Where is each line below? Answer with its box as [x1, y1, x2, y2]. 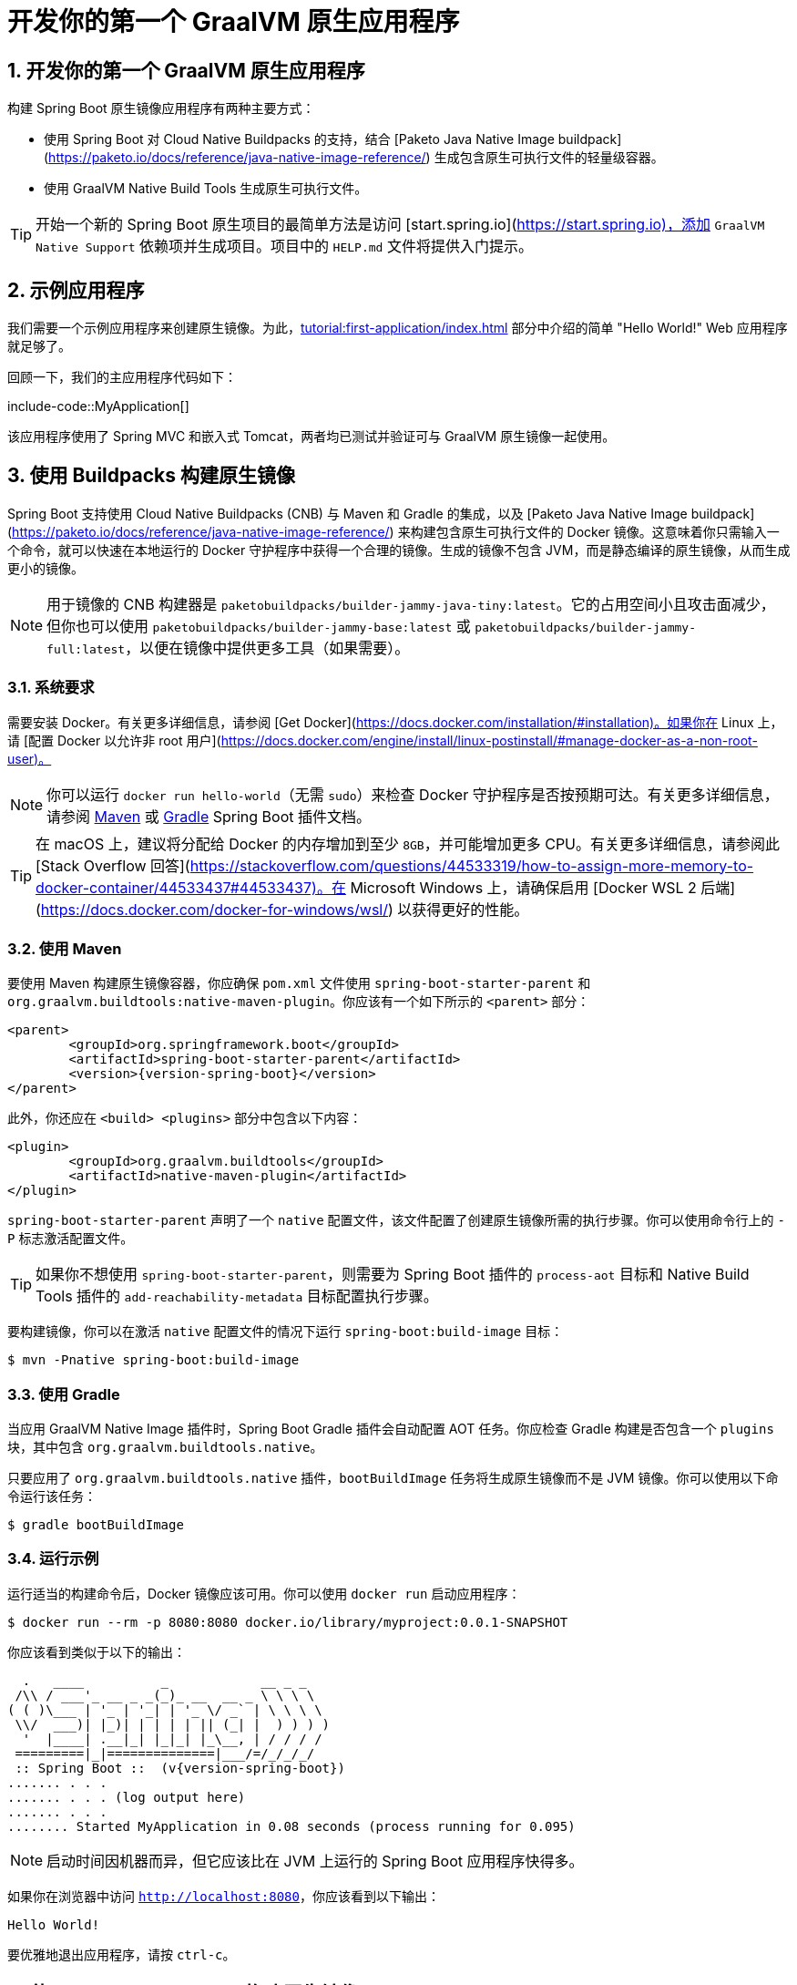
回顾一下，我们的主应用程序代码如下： [7, 369, 237, 386]
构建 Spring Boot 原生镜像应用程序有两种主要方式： [7, 100, 315, 117]
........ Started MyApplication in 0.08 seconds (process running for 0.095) [7, 1818, 576, 1834]
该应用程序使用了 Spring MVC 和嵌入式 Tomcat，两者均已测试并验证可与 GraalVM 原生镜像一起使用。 [7, 428, 616, 445]
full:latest [46, 642, 126, 656]
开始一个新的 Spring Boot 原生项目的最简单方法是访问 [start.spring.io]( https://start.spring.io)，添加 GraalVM [36, 215, 765, 234]
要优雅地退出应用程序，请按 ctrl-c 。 [7, 1946, 236, 1962]
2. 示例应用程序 [7, 278, 145, 302]
